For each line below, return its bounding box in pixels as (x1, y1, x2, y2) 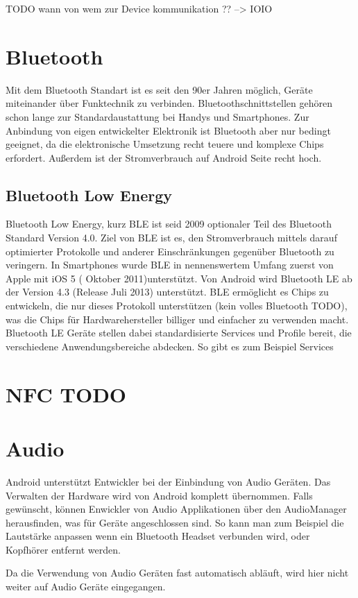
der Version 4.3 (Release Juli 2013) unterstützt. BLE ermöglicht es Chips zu (6, 284, 329, 299)
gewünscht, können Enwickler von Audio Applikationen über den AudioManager (6, 502, 347, 516)
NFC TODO (6, 379, 127, 408)
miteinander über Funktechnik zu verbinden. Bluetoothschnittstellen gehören (6, 96, 332, 110)
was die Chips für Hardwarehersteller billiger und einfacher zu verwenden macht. (6, 311, 349, 326)
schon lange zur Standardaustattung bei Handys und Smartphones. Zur (6, 109, 309, 123)
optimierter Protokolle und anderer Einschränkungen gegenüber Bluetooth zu (6, 244, 334, 258)
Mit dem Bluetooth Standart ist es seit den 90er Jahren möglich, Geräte (6, 82, 313, 96)
